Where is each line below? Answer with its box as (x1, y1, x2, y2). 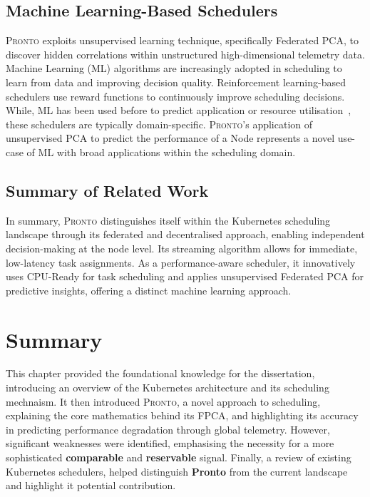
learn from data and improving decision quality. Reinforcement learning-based (6, 74, 346, 89)
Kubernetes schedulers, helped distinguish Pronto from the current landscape (6, 463, 348, 478)
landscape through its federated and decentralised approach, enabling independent (6, 227, 365, 242)
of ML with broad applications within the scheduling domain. (26, 144, 296, 159)
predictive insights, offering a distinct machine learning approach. (6, 282, 292, 297)
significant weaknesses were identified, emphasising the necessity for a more (6, 436, 334, 451)
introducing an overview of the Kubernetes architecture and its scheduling (6, 380, 329, 395)
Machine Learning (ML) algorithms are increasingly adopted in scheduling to (6, 61, 342, 76)
